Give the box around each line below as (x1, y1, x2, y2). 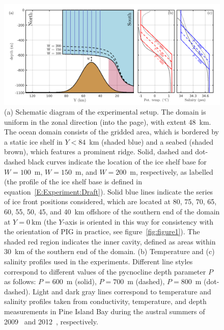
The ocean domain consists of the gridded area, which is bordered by (4, 126, 219, 137)
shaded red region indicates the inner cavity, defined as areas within (4, 236, 216, 246)
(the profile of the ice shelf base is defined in (4, 176, 142, 187)
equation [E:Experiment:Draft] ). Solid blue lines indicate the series (4, 186, 213, 197)
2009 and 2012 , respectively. (4, 316, 98, 326)
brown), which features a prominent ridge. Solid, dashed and (4, 146, 193, 157)
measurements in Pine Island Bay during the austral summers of (4, 306, 205, 316)
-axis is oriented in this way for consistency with (63, 216, 214, 227)
